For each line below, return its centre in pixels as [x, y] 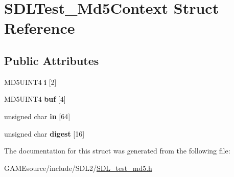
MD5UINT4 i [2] [30, 82]
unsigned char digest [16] [44, 133]
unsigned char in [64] [37, 116]
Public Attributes [52, 60]
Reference [40, 28]
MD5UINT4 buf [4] [35, 99]
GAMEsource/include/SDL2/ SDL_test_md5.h [78, 168]
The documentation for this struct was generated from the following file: [117, 151]
